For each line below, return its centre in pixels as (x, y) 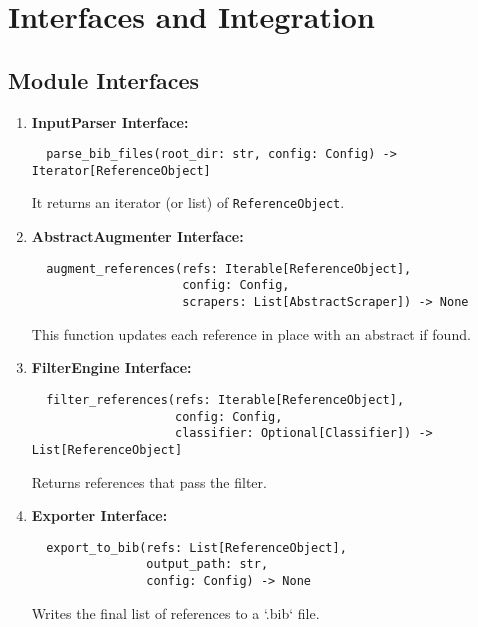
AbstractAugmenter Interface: (137, 236)
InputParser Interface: (110, 121)
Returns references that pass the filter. (149, 481)
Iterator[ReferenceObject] (121, 170)
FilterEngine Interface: (111, 367)
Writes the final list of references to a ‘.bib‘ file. (175, 612)
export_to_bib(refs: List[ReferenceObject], (196, 547)
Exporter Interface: (99, 515)
